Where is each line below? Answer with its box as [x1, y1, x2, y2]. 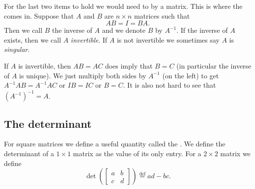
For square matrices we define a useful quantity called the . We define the [4, 139, 226, 149]
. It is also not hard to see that [123, 80, 216, 90]
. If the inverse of [176, 25, 228, 35]
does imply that [105, 60, 153, 71]
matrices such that [134, 10, 190, 21]
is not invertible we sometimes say [116, 34, 220, 45]
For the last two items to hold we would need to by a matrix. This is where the [4, 1, 243, 11]
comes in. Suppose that [4, 10, 74, 21]
